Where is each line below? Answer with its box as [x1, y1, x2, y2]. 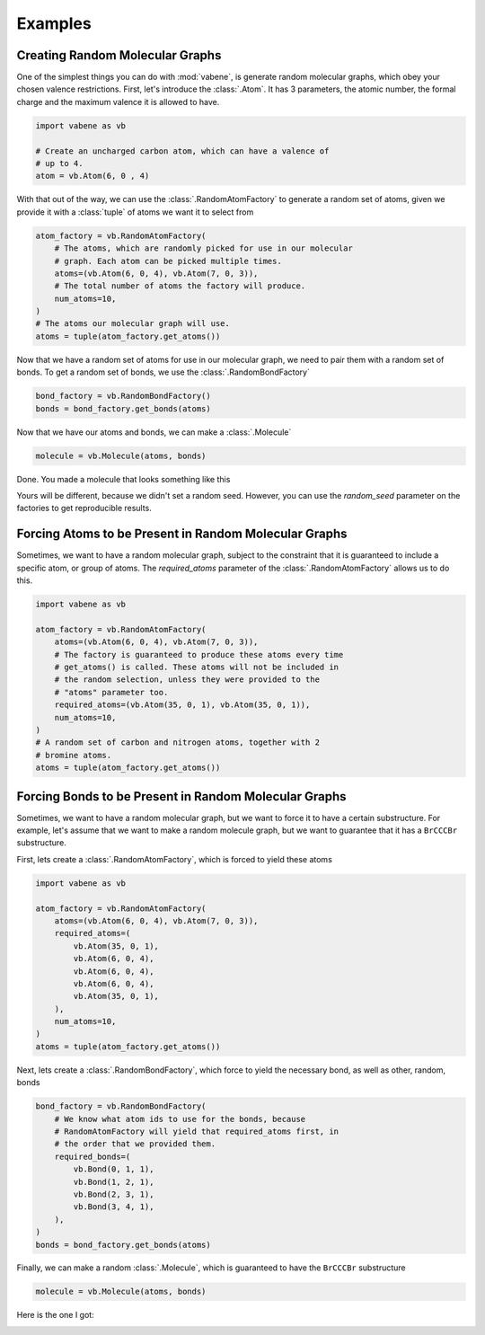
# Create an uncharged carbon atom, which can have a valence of [35, 146, 330, 156]
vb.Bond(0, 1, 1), [73, 1164, 154, 1174]
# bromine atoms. [35, 750, 112, 760]
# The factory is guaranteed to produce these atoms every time [54, 650, 344, 659]
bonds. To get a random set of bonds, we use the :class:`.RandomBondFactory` [16, 367, 310, 377]
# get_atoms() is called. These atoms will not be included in [54, 661, 339, 672]
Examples [16, 13, 92, 33]
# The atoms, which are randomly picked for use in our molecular [54, 243, 354, 253]
